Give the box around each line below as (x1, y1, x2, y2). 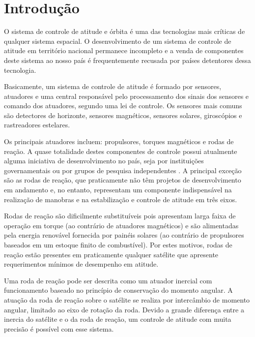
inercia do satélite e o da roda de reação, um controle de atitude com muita (4, 314, 231, 324)
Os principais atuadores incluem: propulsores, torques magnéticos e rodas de (4, 136, 234, 147)
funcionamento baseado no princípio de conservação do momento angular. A (4, 285, 233, 295)
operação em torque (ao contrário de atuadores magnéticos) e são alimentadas (4, 220, 239, 230)
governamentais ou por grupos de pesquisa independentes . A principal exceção (4, 165, 242, 175)
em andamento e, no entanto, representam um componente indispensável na (4, 184, 232, 195)
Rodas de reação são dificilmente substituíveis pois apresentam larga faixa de (4, 211, 236, 221)
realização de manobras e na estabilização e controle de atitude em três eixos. (4, 194, 237, 204)
